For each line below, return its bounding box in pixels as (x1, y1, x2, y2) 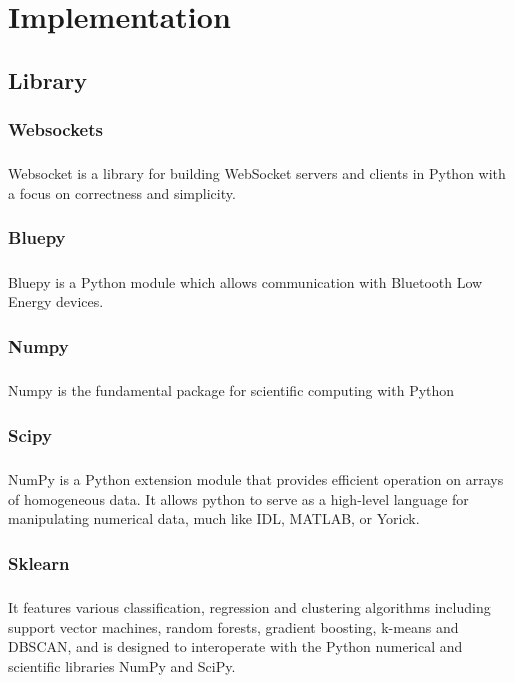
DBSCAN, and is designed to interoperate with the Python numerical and (8, 636, 463, 657)
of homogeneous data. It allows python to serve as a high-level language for (8, 488, 469, 509)
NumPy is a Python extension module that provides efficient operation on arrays (8, 469, 504, 489)
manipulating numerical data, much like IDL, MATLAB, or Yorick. (8, 508, 420, 529)
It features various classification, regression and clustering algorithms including (8, 597, 491, 617)
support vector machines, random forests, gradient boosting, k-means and (8, 616, 459, 637)
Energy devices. (8, 291, 104, 312)
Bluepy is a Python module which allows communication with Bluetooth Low (8, 271, 483, 292)
